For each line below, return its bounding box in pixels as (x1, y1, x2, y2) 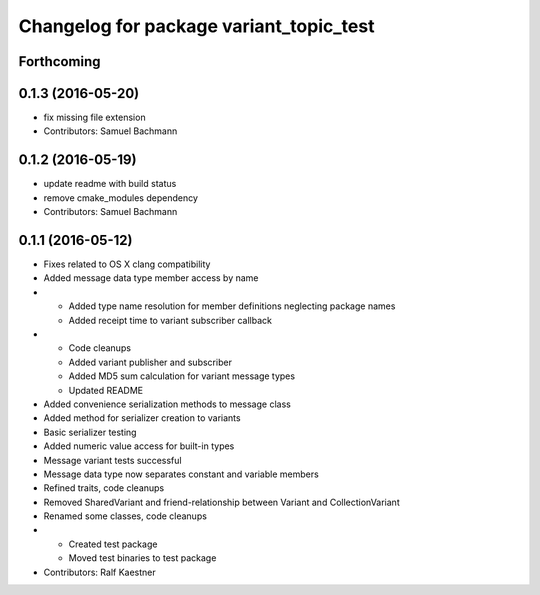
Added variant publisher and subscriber (68, 356, 232, 368)
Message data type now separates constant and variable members (43, 468, 319, 480)
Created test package (68, 538, 158, 550)
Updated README (68, 384, 144, 396)
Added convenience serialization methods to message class (43, 398, 292, 410)
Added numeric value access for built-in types (43, 440, 235, 452)
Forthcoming (18, 53, 101, 70)
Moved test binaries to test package (68, 552, 217, 564)
